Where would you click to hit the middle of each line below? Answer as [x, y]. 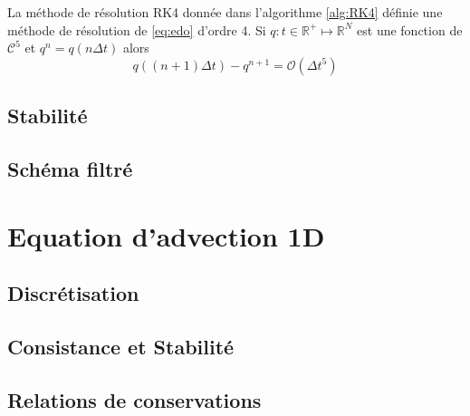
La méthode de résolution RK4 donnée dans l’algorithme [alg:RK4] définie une [225, 12]
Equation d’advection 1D [166, 235]
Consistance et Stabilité [121, 346]
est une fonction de [410, 29]
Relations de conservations [134, 399]
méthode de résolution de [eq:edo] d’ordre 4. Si [137, 29]
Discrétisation [73, 293]
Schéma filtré [70, 168]
